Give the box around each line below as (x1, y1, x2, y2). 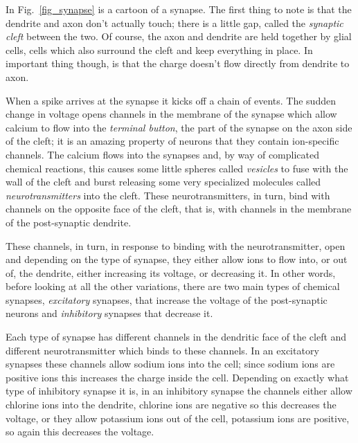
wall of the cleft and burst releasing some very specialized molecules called (6, 174, 321, 189)
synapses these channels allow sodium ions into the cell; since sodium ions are (6, 356, 335, 371)
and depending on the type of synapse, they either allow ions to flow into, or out (6, 252, 348, 266)
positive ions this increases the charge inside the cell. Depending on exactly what (6, 370, 349, 384)
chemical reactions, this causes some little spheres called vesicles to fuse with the (6, 161, 348, 175)
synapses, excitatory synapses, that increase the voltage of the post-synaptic (6, 292, 328, 307)
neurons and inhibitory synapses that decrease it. (6, 306, 213, 320)
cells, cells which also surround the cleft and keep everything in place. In (6, 42, 313, 57)
